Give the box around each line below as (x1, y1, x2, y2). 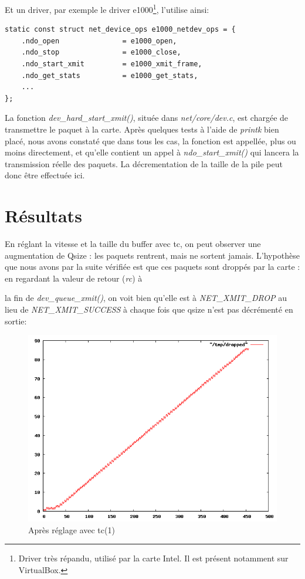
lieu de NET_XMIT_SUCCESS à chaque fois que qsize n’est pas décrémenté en (5, 303, 293, 316)
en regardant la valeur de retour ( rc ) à (5, 272, 143, 284)
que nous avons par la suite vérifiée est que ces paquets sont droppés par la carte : (5, 260, 300, 273)
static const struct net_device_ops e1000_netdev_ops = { (5, 25, 236, 34)
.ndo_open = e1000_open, (21, 36, 177, 45)
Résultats (5, 204, 82, 228)
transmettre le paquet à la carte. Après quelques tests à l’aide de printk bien (5, 123, 279, 135)
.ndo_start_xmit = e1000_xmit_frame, (21, 60, 202, 69)
